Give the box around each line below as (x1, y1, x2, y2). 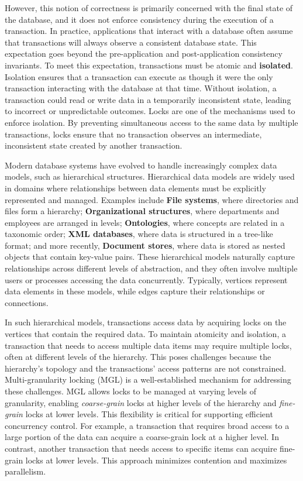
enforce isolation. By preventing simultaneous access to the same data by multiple (5, 116, 298, 128)
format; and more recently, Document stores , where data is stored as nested (5, 239, 285, 251)
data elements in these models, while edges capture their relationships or (5, 285, 265, 297)
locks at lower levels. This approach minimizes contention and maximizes (25, 453, 287, 466)
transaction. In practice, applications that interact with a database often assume (5, 25, 293, 37)
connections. (5, 296, 49, 308)
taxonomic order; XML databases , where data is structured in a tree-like (5, 228, 273, 240)
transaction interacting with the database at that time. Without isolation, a (5, 82, 277, 94)
